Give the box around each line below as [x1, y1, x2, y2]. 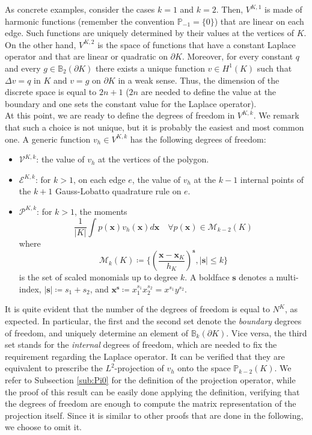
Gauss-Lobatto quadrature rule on [55, 185, 182, 197]
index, [19, 282, 41, 295]
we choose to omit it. [5, 421, 82, 433]
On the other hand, [5, 38, 76, 51]
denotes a [239, 271, 274, 283]
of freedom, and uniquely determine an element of [5, 326, 188, 339]
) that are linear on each [214, 14, 304, 27]
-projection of [114, 362, 164, 374]
